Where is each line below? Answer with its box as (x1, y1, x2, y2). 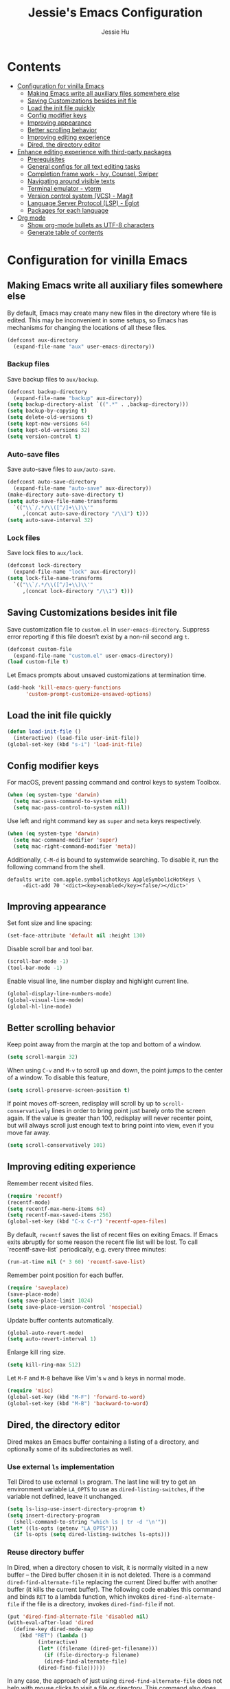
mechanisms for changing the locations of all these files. (7, 323, 167, 331)
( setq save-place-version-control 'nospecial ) (7, 1303, 143, 1310)
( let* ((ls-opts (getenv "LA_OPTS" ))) (7, 1524, 118, 1532)
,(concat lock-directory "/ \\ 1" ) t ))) (22, 588, 134, 594)
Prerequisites (27, 155, 65, 163)
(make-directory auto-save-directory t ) (7, 491, 125, 498)
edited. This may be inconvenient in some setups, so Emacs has (7, 315, 189, 324)
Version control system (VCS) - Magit (27, 191, 133, 200)
